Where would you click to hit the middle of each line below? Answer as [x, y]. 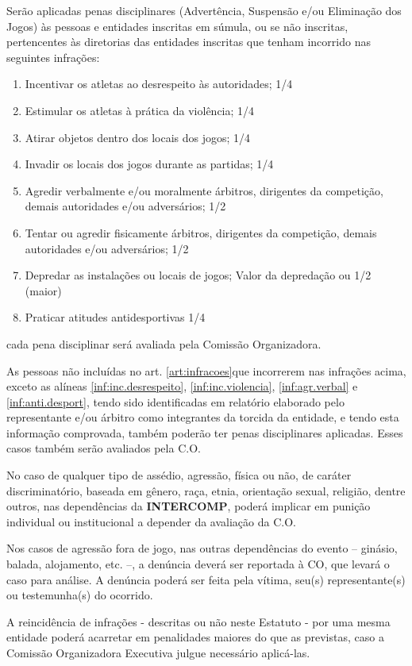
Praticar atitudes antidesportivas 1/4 [115, 317]
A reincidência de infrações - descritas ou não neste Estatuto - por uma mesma [198, 621]
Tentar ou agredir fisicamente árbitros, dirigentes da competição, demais [201, 232]
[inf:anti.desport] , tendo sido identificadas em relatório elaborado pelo [175, 401]
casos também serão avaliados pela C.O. [104, 448]
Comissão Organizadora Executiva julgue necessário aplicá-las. [158, 653]
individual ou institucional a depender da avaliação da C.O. [151, 521]
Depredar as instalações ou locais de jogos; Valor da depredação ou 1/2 [198, 275]
